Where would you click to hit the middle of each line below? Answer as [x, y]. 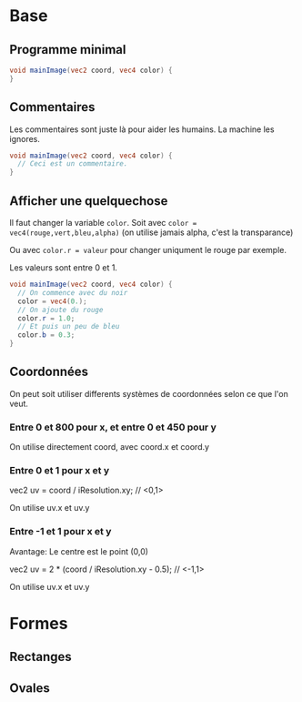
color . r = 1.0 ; [46, 318]
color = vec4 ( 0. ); [53, 301]
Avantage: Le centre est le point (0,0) [79, 551]
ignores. [25, 138]
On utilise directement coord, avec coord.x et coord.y [110, 447]
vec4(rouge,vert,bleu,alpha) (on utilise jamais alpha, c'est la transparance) [151, 232]
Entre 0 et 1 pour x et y [60, 471]
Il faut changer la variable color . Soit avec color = [103, 223]
